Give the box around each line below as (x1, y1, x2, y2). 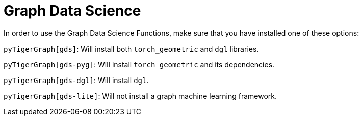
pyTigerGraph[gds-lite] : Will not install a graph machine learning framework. (4, 91, 277, 100)
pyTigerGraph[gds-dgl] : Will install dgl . (4, 75, 149, 85)
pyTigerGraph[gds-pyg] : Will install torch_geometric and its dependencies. (4, 60, 275, 69)
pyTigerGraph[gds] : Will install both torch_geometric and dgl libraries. (4, 44, 259, 53)
